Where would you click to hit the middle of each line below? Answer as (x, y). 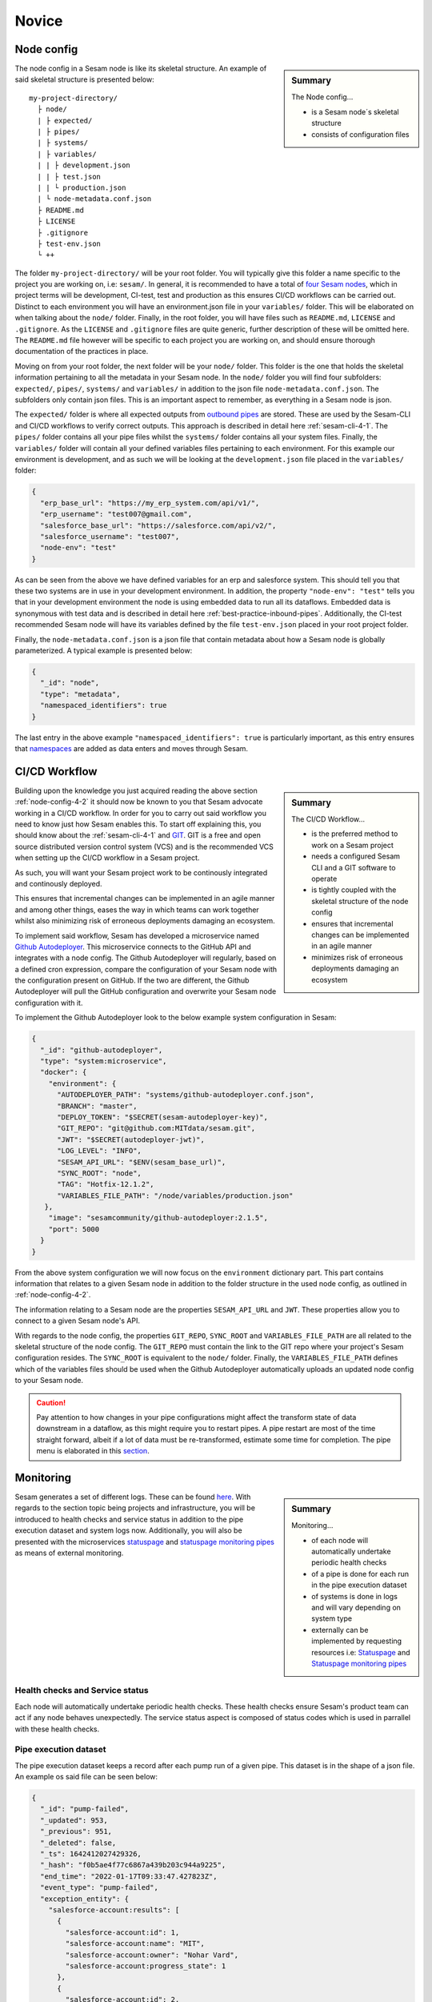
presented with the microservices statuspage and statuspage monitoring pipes (145, 1542)
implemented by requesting (357, 1641)
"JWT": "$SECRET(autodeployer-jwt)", (131, 1140)
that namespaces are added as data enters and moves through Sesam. (131, 748)
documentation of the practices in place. (82, 352)
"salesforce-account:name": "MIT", (135, 1944)
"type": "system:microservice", (104, 1061)
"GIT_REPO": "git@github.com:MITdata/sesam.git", (156, 1128)
